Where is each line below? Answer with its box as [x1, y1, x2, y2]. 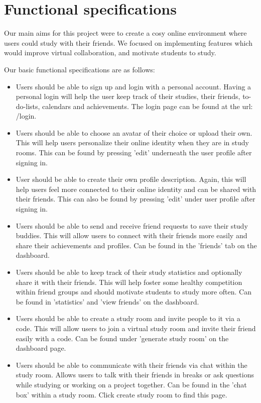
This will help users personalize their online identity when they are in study [16, 137, 249, 148]
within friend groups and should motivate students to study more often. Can [16, 286, 251, 297]
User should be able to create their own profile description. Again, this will [16, 174, 246, 184]
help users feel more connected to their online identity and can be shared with [16, 183, 256, 194]
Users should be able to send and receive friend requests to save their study [16, 220, 248, 231]
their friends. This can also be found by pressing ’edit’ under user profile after [16, 193, 255, 204]
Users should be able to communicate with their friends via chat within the [16, 359, 247, 370]
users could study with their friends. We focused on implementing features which [4, 37, 252, 48]
